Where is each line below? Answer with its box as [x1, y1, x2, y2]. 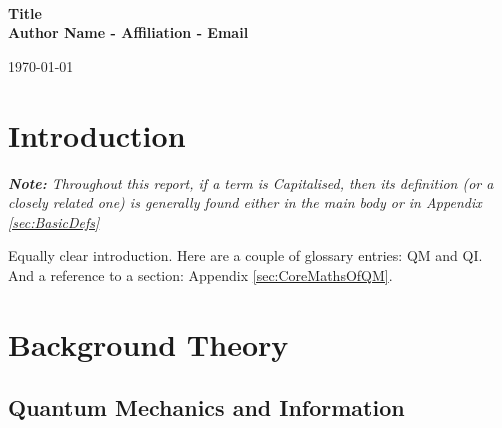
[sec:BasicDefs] [8, 211, 100, 232]
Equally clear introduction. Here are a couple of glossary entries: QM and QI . [8, 245, 483, 266]
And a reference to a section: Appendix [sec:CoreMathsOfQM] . [8, 264, 393, 285]
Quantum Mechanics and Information [8, 392, 405, 423]
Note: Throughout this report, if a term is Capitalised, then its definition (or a [8, 172, 494, 193]
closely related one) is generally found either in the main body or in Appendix [8, 192, 482, 213]
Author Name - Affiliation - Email [8, 22, 249, 43]
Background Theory [8, 323, 289, 364]
